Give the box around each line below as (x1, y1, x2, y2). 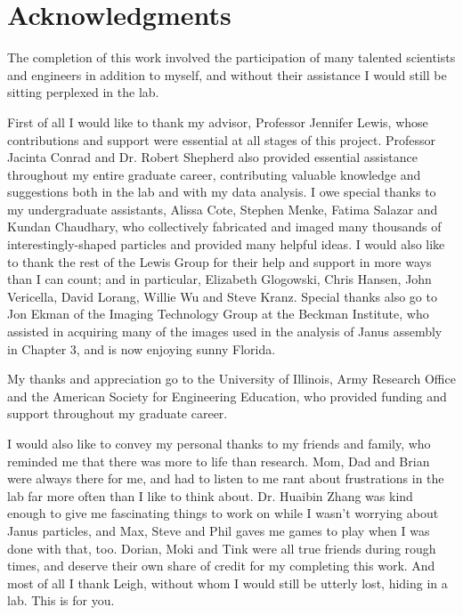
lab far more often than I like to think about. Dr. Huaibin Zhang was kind (7, 486, 413, 505)
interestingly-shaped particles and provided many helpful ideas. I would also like (7, 235, 445, 254)
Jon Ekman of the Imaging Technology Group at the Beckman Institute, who (7, 304, 429, 323)
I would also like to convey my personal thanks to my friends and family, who (7, 434, 431, 452)
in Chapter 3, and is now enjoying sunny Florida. (7, 339, 276, 358)
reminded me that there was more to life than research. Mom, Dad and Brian (7, 451, 430, 470)
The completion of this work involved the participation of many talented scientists (7, 48, 456, 67)
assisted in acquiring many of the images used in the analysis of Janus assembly (7, 322, 443, 341)
